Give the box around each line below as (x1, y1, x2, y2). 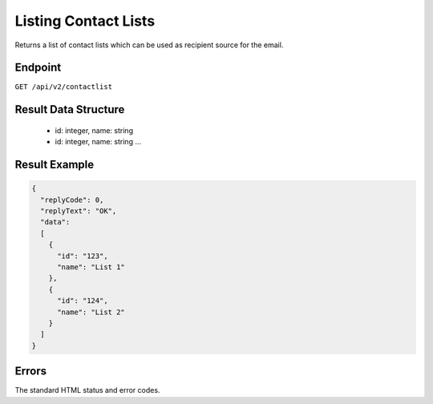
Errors (14, 365, 47, 378)
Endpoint (14, 61, 62, 75)
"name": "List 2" (57, 307, 126, 317)
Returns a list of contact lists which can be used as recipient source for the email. (14, 40, 284, 50)
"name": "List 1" (57, 262, 126, 272)
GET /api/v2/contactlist (14, 83, 112, 91)
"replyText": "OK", (40, 207, 117, 216)
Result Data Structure (14, 103, 125, 116)
